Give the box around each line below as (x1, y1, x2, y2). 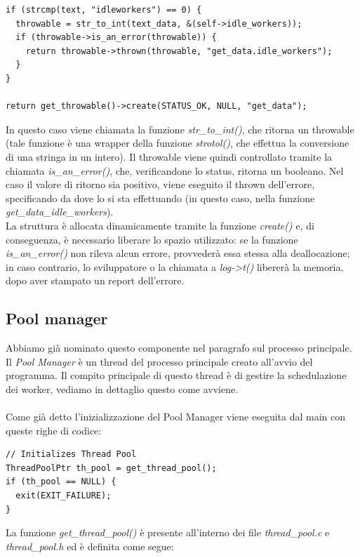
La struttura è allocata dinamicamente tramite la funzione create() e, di (6, 218, 314, 232)
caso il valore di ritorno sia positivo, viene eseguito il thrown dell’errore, (6, 177, 315, 192)
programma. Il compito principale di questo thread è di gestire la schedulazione (6, 368, 347, 383)
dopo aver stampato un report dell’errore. (6, 273, 185, 288)
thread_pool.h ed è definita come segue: (6, 538, 174, 553)
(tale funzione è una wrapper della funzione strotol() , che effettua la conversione (6, 135, 349, 150)
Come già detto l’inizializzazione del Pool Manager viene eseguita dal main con (6, 409, 346, 424)
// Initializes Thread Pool (6, 449, 137, 460)
